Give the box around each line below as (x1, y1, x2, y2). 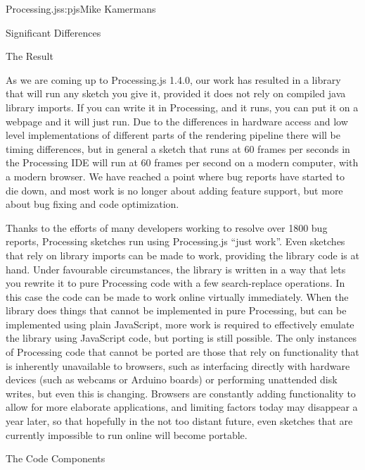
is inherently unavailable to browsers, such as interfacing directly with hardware (6, 358, 350, 373)
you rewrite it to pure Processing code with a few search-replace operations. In (6, 276, 345, 290)
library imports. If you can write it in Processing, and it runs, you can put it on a (6, 99, 359, 114)
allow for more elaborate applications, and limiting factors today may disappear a (6, 400, 358, 414)
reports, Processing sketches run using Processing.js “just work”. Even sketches (6, 234, 345, 249)
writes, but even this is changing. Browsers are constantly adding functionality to (6, 385, 356, 400)
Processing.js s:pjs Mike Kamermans (6, 1, 156, 16)
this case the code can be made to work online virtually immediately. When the (6, 289, 349, 304)
